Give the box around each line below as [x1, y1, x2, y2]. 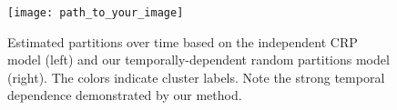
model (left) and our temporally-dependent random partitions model [7, 50, 390, 69]
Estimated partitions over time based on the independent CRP [7, 32, 358, 51]
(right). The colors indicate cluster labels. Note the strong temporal [7, 67, 385, 86]
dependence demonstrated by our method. [7, 85, 242, 105]
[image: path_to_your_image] [7, 6, 184, 19]
